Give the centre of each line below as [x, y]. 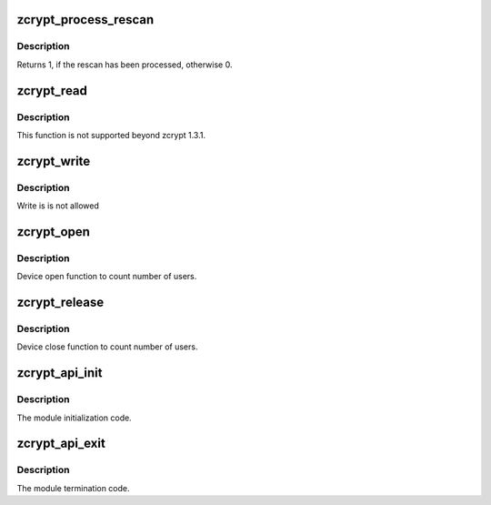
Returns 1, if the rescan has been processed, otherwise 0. [125, 65]
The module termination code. [74, 488]
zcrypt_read [52, 91]
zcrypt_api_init [60, 373]
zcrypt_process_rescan [85, 20]
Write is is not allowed [58, 206]
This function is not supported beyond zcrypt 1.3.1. [111, 135]
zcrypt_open [54, 232]
